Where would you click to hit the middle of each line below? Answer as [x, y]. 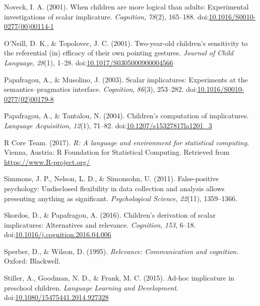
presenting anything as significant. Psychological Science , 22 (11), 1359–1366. [121, 198]
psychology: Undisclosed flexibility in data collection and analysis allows [114, 188]
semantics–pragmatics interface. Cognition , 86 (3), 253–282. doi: [101, 89]
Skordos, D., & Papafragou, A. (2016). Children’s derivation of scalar [110, 215]
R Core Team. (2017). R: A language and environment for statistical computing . [126, 142]
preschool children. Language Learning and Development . [91, 287]
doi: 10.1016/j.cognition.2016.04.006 [58, 234]
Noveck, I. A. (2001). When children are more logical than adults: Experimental [126, 6]
